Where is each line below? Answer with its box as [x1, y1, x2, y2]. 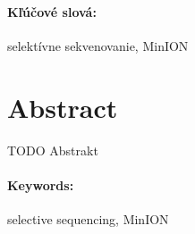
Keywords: [7, 175, 74, 194]
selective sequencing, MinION [7, 209, 169, 228]
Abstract [7, 88, 118, 125]
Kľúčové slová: [7, 2, 97, 21]
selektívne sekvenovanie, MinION [7, 36, 189, 54]
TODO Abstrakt [7, 140, 98, 159]
